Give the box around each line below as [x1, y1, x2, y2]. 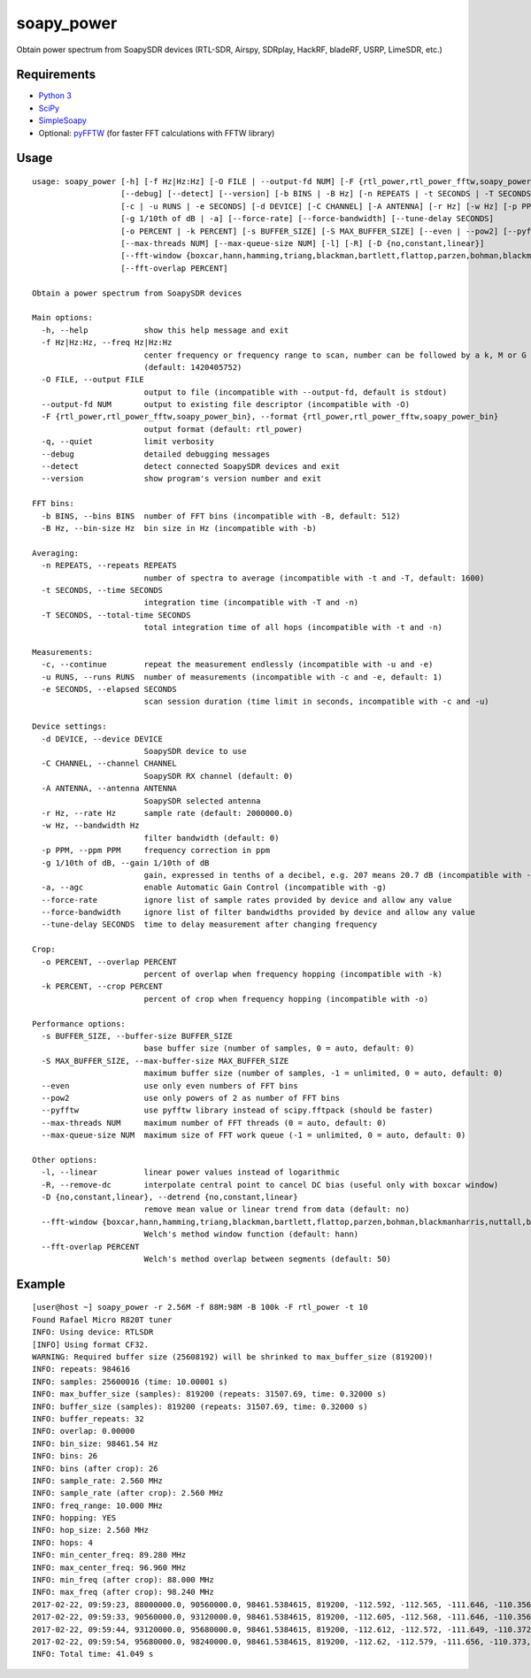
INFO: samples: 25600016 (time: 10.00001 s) [32, 1376, 229, 1387]
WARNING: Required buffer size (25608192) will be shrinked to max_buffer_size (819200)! [32, 1351, 434, 1362]
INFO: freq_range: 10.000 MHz [32, 1500, 164, 1511]
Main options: [32, 312, 93, 323]
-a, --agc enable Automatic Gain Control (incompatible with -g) [41, 882, 387, 893]
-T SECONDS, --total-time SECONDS [41, 610, 191, 620]
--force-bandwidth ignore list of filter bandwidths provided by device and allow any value [41, 907, 475, 918]
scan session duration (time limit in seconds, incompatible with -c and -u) [143, 697, 490, 707]
